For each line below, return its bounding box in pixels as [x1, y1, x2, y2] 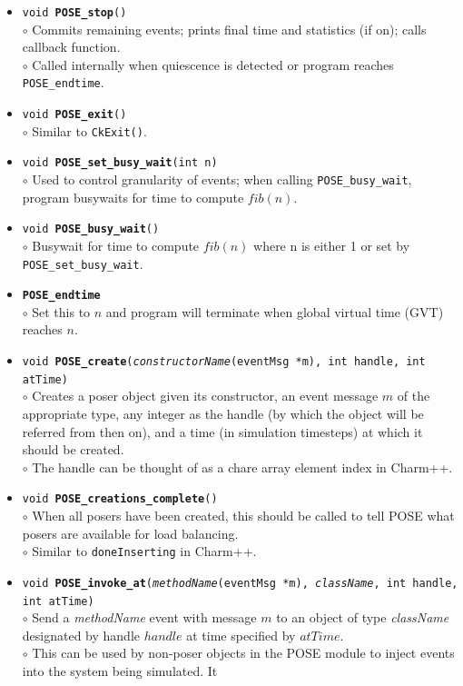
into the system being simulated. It [22, 661, 218, 680]
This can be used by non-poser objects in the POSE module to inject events [32, 643, 455, 662]
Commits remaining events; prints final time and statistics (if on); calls [32, 19, 427, 38]
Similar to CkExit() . [32, 121, 147, 140]
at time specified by [186, 625, 296, 644]
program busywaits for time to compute [22, 187, 244, 206]
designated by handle [22, 625, 141, 644]
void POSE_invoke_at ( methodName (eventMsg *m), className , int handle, [22, 576, 458, 590]
